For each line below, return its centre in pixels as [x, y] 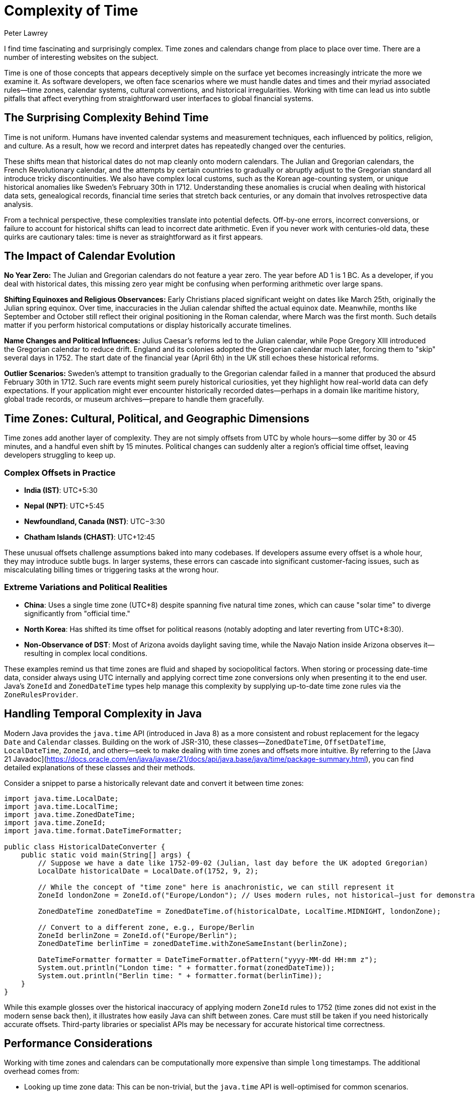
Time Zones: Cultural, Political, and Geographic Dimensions [157, 418]
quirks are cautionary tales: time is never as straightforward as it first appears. [134, 237]
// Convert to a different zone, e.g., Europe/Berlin [146, 927]
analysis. [19, 204]
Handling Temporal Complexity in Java [103, 714]
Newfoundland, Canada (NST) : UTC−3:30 [95, 522]
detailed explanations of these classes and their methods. [100, 767]
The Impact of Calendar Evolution [90, 256]
